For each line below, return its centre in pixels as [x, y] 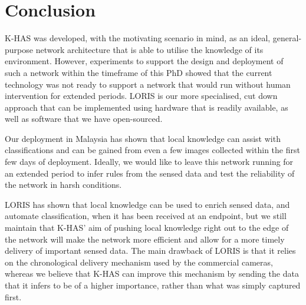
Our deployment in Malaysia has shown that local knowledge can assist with [143, 138]
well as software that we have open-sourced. [84, 119]
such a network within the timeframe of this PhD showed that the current [139, 72]
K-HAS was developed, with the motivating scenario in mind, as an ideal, [138, 38]
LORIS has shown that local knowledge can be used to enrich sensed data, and [147, 204]
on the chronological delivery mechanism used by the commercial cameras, [139, 262]
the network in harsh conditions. [63, 185]
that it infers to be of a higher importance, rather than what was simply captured [153, 285]
